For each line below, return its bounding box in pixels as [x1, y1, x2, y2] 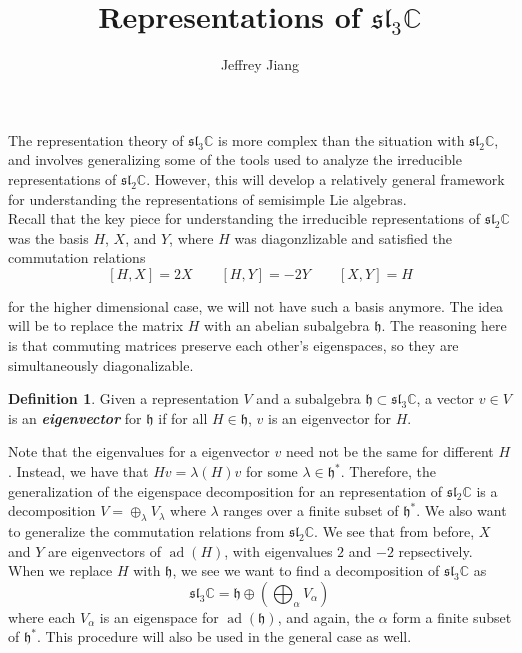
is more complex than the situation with [218, 129, 465, 150]
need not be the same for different [285, 441, 494, 462]
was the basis [8, 227, 89, 248]
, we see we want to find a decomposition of [172, 560, 440, 581]
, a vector [416, 388, 475, 409]
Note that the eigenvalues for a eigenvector [8, 441, 270, 462]
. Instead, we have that [8, 461, 149, 482]
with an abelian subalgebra [204, 315, 370, 336]
